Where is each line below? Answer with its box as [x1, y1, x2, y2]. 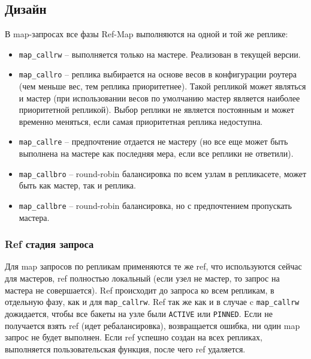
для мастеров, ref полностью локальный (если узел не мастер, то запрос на [5, 272, 280, 285]
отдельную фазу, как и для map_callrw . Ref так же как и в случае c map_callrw [5, 295, 300, 308]
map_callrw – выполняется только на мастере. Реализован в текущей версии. [19, 47, 301, 60]
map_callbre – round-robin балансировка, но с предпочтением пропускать [19, 199, 292, 211]
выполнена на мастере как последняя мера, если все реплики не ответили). [19, 147, 294, 160]
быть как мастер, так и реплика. [19, 179, 136, 192]
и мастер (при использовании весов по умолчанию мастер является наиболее [19, 91, 300, 104]
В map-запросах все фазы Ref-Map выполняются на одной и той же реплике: [5, 28, 288, 40]
